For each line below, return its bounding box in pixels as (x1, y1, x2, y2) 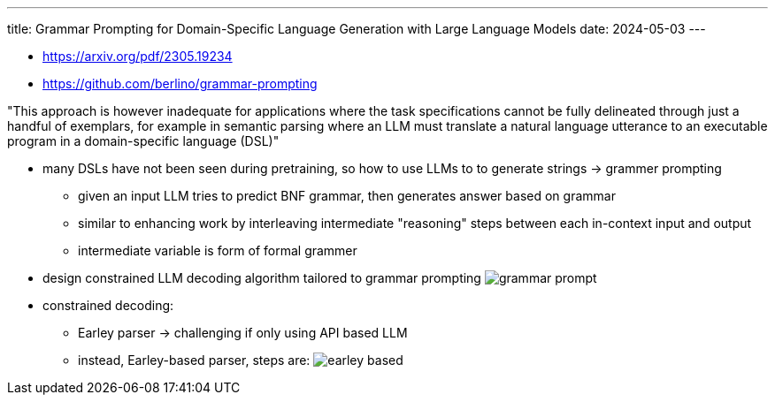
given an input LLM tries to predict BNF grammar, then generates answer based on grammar (78, 188, 616, 203)
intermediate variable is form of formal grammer (78, 243, 357, 258)
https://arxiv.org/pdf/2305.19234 (42, 49, 233, 64)
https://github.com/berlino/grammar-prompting (42, 76, 318, 91)
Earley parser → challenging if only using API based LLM (78, 325, 408, 340)
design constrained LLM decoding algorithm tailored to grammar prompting (42, 270, 481, 285)
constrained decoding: (42, 298, 174, 313)
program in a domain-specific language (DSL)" (7, 133, 280, 148)
